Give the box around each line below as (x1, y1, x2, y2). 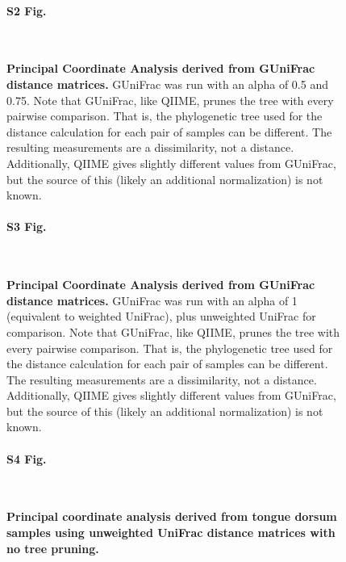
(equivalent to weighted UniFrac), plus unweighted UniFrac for (6, 308, 316, 325)
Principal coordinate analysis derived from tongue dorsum (6, 508, 337, 525)
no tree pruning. (6, 539, 99, 556)
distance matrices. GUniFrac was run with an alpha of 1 (6, 291, 298, 308)
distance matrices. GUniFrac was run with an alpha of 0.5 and (6, 75, 328, 92)
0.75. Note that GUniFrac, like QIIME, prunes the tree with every (6, 91, 334, 108)
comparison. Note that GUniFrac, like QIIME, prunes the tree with (6, 323, 340, 340)
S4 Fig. (6, 450, 47, 467)
